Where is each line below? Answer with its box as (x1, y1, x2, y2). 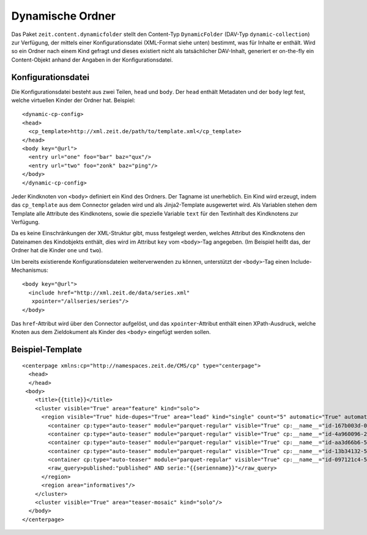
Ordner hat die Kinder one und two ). (11, 247, 103, 254)
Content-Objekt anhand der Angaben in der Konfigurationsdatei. (11, 56, 173, 64)
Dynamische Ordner (11, 9, 116, 23)
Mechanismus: (11, 266, 48, 274)
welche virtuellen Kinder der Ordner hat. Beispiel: (11, 96, 136, 104)
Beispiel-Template (11, 344, 83, 355)
